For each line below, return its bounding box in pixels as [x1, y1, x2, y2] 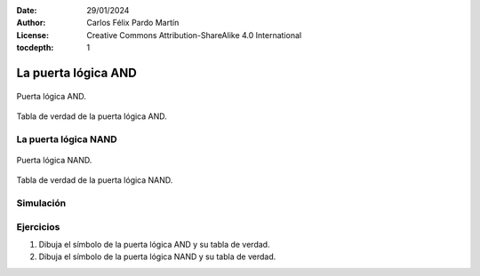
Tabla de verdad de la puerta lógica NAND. [16, 175, 173, 185]
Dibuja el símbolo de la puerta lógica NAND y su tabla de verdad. [38, 251, 276, 262]
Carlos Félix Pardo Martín [86, 18, 180, 28]
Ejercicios [16, 220, 60, 233]
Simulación [16, 197, 67, 209]
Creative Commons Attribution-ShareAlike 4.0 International [86, 29, 302, 40]
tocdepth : [16, 43, 54, 53]
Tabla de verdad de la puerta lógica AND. [16, 111, 168, 122]
